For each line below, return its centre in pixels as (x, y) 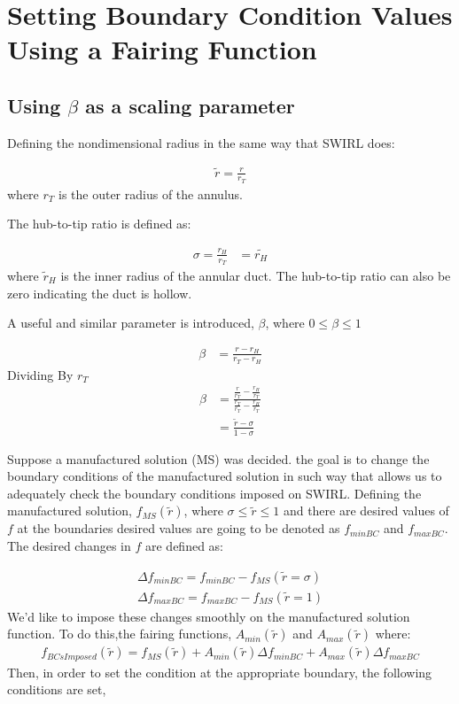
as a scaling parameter (190, 105)
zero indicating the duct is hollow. (100, 293)
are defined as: (184, 545)
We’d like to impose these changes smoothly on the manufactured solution (209, 616)
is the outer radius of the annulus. (150, 193)
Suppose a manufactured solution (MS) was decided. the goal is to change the (218, 458)
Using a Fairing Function (162, 49)
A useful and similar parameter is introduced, (131, 323)
